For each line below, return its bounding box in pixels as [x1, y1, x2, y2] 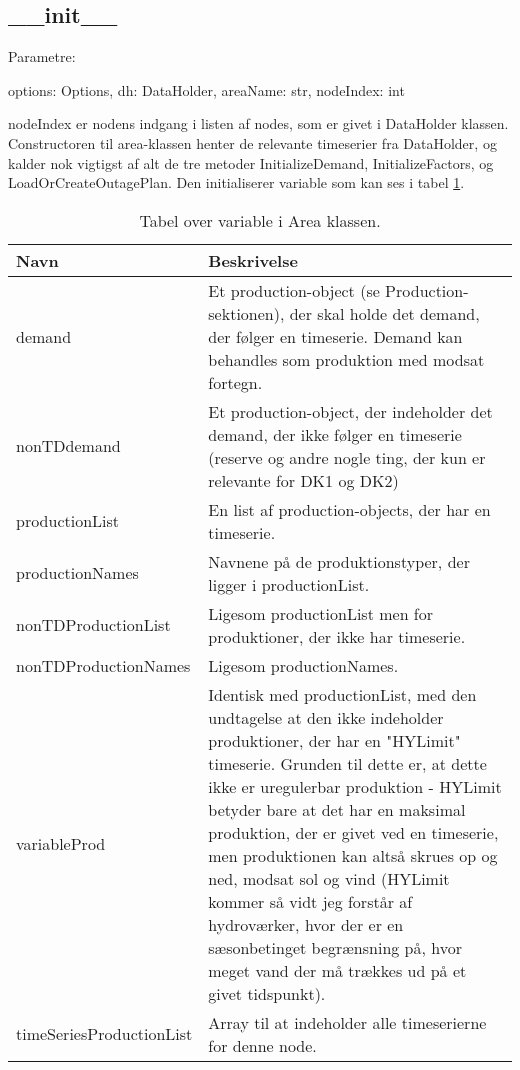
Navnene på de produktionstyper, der [208, 549, 470, 573]
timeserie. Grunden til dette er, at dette [208, 751, 487, 775]
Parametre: [8, 46, 76, 67]
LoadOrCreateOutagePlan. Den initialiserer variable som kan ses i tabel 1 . [8, 172, 465, 193]
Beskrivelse [208, 248, 298, 272]
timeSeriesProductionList [16, 1022, 193, 1046]
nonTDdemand [16, 434, 121, 458]
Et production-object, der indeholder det [208, 399, 493, 423]
